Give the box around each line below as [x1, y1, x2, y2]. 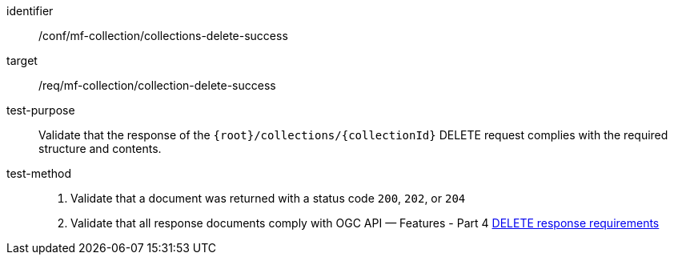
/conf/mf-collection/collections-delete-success [38, 29, 288, 42]
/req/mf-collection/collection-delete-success [38, 78, 276, 92]
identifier [6, 4, 54, 18]
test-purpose [6, 103, 75, 117]
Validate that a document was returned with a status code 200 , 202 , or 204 [70, 191, 466, 205]
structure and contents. [38, 142, 162, 155]
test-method [6, 167, 71, 180]
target [6, 54, 38, 67]
